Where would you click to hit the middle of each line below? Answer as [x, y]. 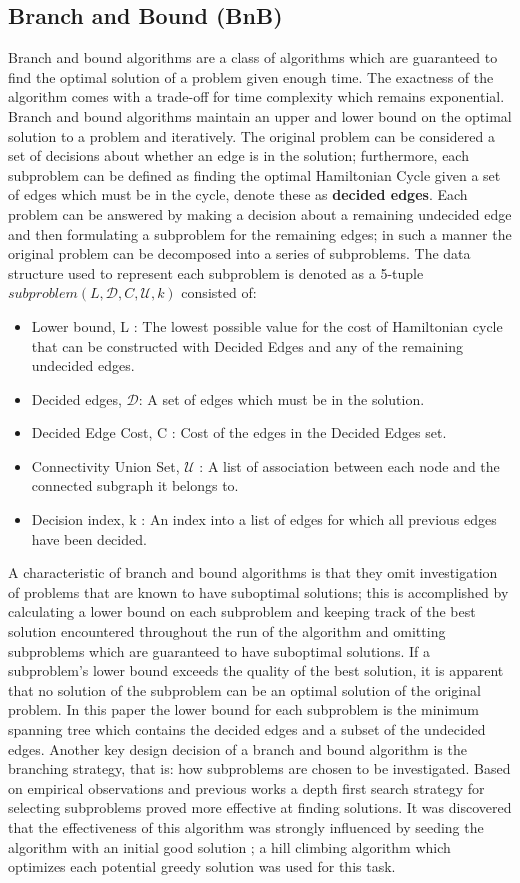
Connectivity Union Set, [105, 465]
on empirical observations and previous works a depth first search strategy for [246, 787]
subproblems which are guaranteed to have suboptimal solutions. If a [219, 650]
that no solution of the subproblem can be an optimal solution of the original [244, 689]
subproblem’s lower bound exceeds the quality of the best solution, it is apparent [256, 670]
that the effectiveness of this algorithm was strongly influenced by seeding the [246, 826]
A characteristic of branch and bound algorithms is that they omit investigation [253, 572]
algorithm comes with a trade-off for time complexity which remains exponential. [256, 96]
